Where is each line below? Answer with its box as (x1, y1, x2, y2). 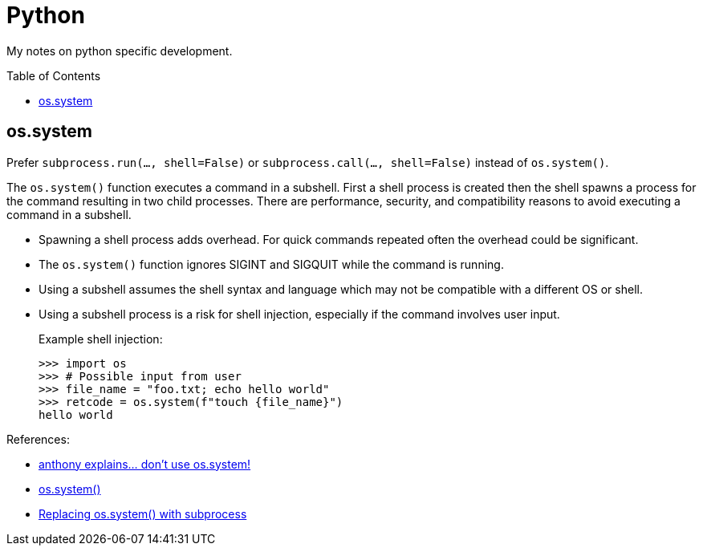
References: (6, 432, 70, 446)
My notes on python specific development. (6, 43, 233, 58)
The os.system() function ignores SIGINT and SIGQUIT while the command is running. (39, 257, 504, 271)
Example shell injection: (39, 331, 163, 346)
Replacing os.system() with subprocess (39, 506, 247, 521)
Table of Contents (6, 68, 101, 83)
